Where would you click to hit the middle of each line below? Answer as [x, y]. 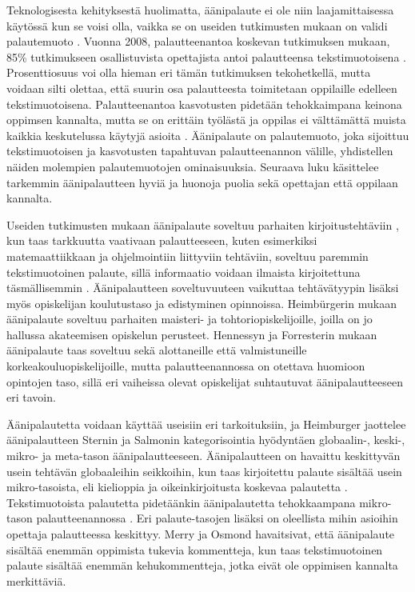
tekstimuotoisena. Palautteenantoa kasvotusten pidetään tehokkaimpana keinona [204, 104]
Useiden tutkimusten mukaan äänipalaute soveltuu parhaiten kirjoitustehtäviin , [203, 224]
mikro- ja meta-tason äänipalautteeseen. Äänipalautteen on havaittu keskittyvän [204, 456]
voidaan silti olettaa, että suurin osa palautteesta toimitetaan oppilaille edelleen [202, 88]
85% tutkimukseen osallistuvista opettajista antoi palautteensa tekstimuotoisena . [206, 56]
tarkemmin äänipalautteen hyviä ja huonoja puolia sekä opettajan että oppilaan [202, 182]
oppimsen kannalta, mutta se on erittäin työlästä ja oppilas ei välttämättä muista [206, 120]
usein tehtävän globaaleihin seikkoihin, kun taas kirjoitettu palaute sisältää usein [204, 471]
